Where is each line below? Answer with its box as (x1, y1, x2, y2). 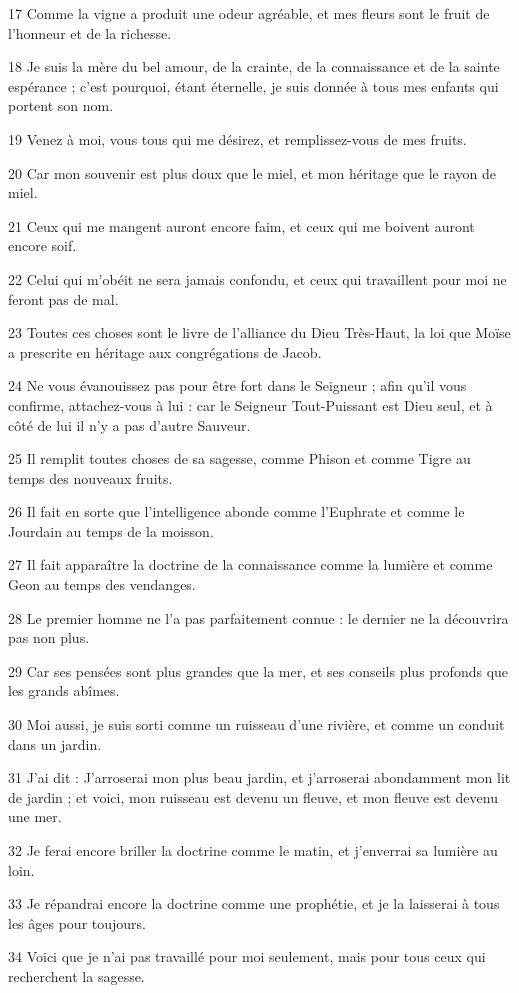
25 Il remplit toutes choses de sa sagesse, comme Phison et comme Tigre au (8, 448, 471, 469)
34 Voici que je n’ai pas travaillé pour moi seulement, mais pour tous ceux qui (8, 946, 486, 967)
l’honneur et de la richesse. (8, 22, 172, 43)
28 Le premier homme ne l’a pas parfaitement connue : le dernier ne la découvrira (8, 607, 509, 628)
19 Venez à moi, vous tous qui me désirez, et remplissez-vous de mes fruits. (8, 128, 467, 149)
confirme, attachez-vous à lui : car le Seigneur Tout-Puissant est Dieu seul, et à (8, 394, 493, 415)
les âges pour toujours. (8, 912, 146, 933)
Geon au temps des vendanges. (8, 574, 196, 595)
